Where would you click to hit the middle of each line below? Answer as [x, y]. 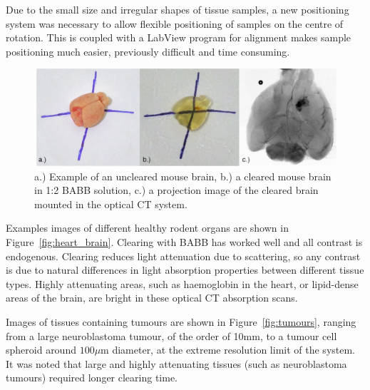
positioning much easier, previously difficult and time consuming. [148, 51]
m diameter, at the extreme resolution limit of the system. [228, 350]
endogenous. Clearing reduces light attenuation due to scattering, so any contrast [183, 256]
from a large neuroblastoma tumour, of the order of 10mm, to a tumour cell [171, 335]
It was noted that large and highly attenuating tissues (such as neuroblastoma [176, 363]
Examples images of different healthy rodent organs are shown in [147, 228]
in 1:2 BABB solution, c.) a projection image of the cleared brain [176, 190]
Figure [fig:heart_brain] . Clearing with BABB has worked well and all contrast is [184, 241]
